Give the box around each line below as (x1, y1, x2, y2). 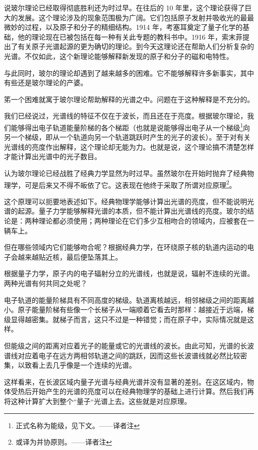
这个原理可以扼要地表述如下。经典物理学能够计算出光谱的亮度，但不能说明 (4, 196, 247, 206)
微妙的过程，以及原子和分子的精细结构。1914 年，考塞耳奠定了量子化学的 (4, 22, 243, 32)
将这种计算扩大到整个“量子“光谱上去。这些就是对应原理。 (4, 395, 192, 406)
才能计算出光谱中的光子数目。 (4, 151, 101, 162)
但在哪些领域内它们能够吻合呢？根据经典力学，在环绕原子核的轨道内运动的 (4, 242, 247, 252)
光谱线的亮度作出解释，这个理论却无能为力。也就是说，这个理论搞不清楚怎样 (4, 141, 254, 152)
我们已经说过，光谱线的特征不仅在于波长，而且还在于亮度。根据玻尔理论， (4, 111, 247, 121)
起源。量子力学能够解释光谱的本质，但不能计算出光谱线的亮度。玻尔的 (17, 206, 247, 216)
